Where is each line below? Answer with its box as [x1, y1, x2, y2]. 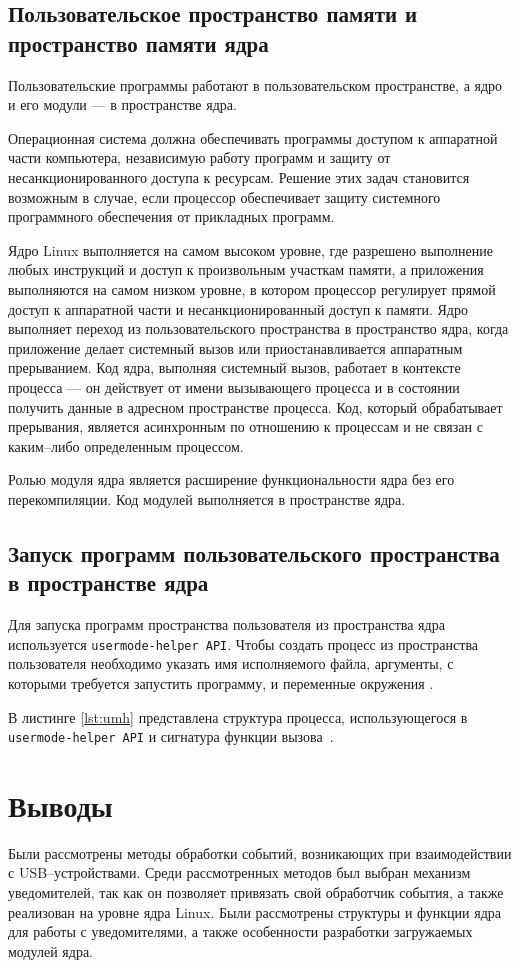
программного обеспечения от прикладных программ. [8, 206, 335, 227]
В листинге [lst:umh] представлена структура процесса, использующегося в [8, 706, 468, 727]
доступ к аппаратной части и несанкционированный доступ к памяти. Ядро [8, 298, 468, 319]
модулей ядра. [8, 940, 93, 961]
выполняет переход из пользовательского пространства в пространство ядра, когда [8, 318, 509, 339]
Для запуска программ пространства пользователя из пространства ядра [8, 614, 445, 635]
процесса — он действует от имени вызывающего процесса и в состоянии [8, 376, 460, 397]
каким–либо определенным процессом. [8, 435, 244, 456]
